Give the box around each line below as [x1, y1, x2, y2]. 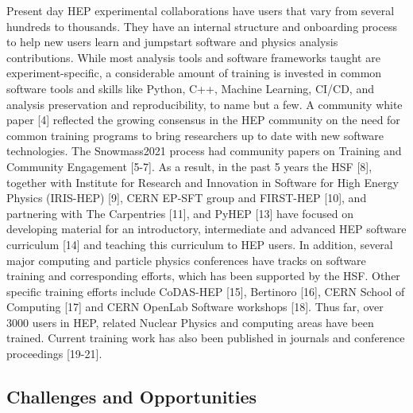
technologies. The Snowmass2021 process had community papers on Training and [6, 142, 402, 159]
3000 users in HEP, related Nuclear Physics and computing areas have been [6, 314, 374, 330]
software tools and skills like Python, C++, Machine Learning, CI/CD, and [6, 80, 374, 96]
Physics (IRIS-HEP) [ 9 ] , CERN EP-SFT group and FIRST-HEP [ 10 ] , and [6, 189, 367, 206]
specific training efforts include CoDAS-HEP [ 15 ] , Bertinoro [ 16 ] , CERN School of [6, 282, 405, 299]
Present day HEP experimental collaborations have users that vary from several [6, 2, 395, 18]
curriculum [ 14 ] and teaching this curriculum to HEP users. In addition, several [6, 236, 393, 252]
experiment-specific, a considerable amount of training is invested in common [6, 64, 382, 81]
